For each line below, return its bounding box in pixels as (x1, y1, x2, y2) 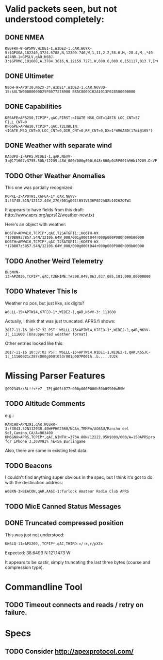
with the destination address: (5, 480, 63, 486)
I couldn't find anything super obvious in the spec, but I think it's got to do (5, 474, 153, 480)
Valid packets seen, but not (5, 3, 117, 15)
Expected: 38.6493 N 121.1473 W (5, 549, 71, 556)
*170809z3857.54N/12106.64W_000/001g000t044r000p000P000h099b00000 (5, 235, 145, 240)
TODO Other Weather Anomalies (5, 171, 106, 180)
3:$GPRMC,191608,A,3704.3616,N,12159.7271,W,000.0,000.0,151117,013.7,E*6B (5, 59, 162, 64)
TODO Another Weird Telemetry (5, 257, 103, 265)
